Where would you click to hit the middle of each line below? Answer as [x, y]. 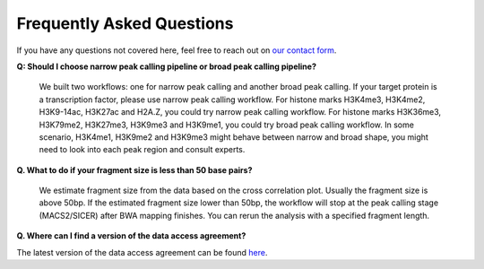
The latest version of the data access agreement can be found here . [142, 252]
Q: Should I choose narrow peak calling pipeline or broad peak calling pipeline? [167, 66]
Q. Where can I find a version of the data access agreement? [131, 236]
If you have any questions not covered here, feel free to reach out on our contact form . [177, 50]
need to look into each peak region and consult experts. [142, 150]
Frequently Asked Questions [125, 23]
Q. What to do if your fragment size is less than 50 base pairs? [134, 169]
